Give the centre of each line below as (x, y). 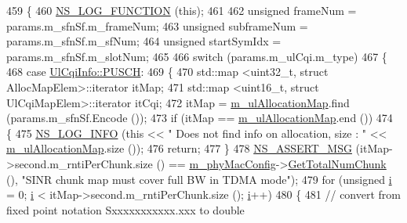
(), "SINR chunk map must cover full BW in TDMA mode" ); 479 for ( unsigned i (199, 179)
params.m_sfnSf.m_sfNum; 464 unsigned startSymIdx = (144, 41)
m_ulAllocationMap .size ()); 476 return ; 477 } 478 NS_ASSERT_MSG (179, 148)
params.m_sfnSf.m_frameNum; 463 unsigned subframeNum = (157, 25)
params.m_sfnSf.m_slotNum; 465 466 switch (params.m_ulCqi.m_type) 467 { (197, 56)
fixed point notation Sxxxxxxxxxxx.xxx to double (125, 209)
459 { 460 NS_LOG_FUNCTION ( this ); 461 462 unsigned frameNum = (182, 10)
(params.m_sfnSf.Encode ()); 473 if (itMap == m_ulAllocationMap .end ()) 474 (200, 118)
